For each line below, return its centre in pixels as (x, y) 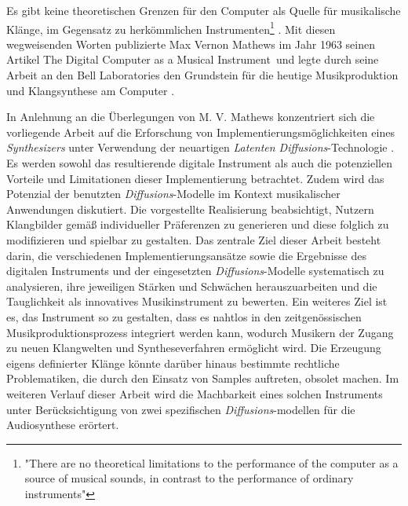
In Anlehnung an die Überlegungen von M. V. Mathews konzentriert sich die (191, 117)
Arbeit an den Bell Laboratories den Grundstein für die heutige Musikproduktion (202, 75)
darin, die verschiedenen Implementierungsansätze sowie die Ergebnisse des (186, 255)
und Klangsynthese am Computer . (91, 90)
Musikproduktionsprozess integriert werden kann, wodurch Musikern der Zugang (200, 332)
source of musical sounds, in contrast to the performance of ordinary (189, 478)
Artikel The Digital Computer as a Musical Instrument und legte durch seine (193, 59)
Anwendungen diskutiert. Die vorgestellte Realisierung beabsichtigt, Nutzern (190, 209)
